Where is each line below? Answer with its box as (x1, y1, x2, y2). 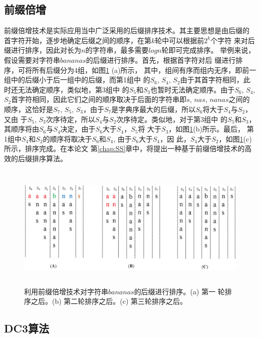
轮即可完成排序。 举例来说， (161, 45, 255, 55)
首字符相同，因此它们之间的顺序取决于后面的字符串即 (11, 94, 187, 104)
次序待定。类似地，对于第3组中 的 (116, 114, 228, 124)
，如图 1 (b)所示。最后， (168, 124, 245, 134)
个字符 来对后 (210, 35, 255, 45)
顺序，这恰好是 (4, 103, 53, 114)
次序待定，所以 (46, 114, 95, 124)
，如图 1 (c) (218, 133, 252, 144)
